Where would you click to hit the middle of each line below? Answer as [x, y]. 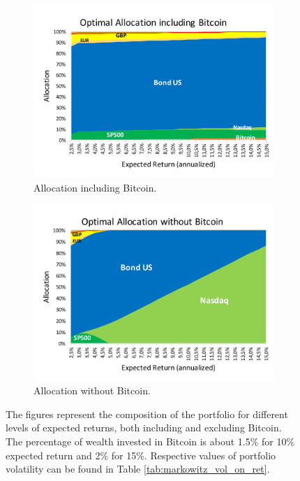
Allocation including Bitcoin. [95, 187]
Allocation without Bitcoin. [92, 390]
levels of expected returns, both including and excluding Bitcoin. [144, 428]
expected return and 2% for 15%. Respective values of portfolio [141, 455]
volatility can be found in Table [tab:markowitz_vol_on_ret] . [138, 469]
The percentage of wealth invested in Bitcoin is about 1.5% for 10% [150, 441]
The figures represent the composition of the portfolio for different [147, 414]
